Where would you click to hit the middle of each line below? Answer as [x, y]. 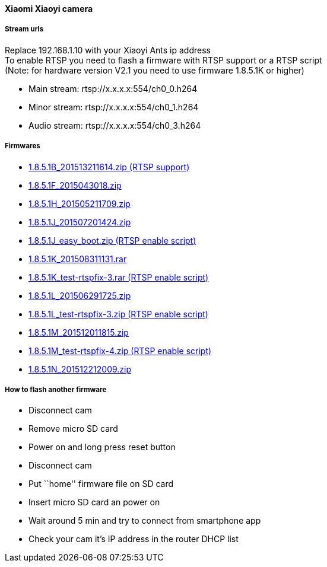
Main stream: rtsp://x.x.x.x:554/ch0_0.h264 [113, 88]
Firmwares [23, 146]
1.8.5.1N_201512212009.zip [80, 369]
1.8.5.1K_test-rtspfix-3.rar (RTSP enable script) [119, 277]
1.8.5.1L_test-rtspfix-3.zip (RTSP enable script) [118, 314]
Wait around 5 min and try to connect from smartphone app [145, 521]
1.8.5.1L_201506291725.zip [80, 295]
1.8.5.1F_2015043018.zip [75, 185]
